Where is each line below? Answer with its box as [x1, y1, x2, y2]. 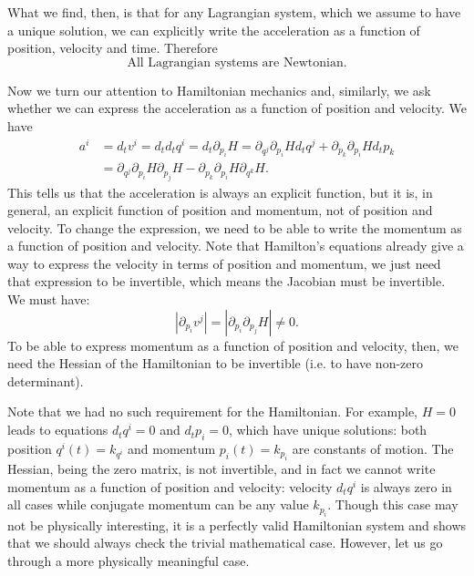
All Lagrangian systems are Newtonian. [127, 56, 347, 69]
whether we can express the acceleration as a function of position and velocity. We [7, 98, 468, 118]
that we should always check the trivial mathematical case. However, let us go [7, 533, 443, 552]
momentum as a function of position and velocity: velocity [7, 477, 333, 496]
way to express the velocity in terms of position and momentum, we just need [7, 253, 441, 273]
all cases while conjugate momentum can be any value [7, 495, 309, 514]
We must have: [7, 290, 90, 309]
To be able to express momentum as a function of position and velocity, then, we [7, 335, 459, 355]
